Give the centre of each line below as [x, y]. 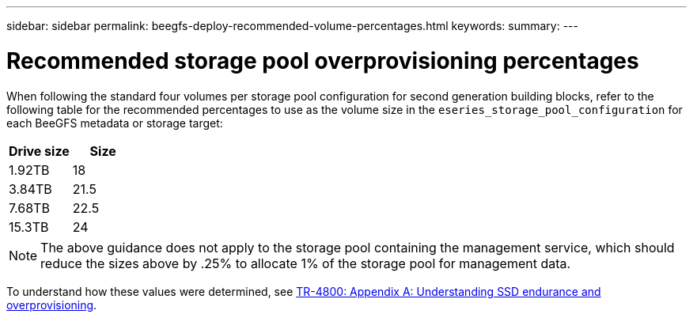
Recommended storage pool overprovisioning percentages [323, 61]
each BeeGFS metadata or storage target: [115, 123]
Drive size [39, 151]
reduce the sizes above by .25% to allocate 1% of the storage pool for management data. [306, 263]
